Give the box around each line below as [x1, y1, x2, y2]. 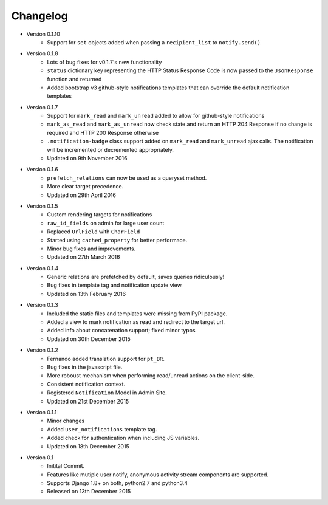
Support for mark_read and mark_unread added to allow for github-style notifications [47, 112, 265, 120]
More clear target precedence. [47, 183, 124, 190]
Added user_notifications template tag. [47, 425, 157, 433]
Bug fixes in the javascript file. [47, 363, 123, 371]
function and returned [47, 75, 102, 83]
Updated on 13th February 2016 [47, 290, 126, 297]
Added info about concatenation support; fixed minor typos [47, 327, 196, 334]
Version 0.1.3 [26, 301, 59, 309]
